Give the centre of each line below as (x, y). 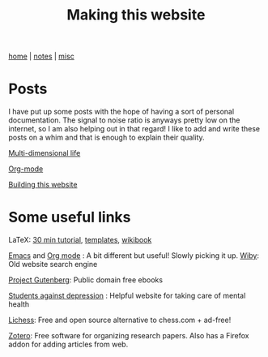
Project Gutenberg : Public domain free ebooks (86, 280)
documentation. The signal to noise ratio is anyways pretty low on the (124, 120)
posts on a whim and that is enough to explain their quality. (106, 138)
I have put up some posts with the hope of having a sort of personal (121, 112)
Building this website (43, 185)
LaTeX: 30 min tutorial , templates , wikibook (80, 240)
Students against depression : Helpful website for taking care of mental (127, 296)
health (19, 304)
